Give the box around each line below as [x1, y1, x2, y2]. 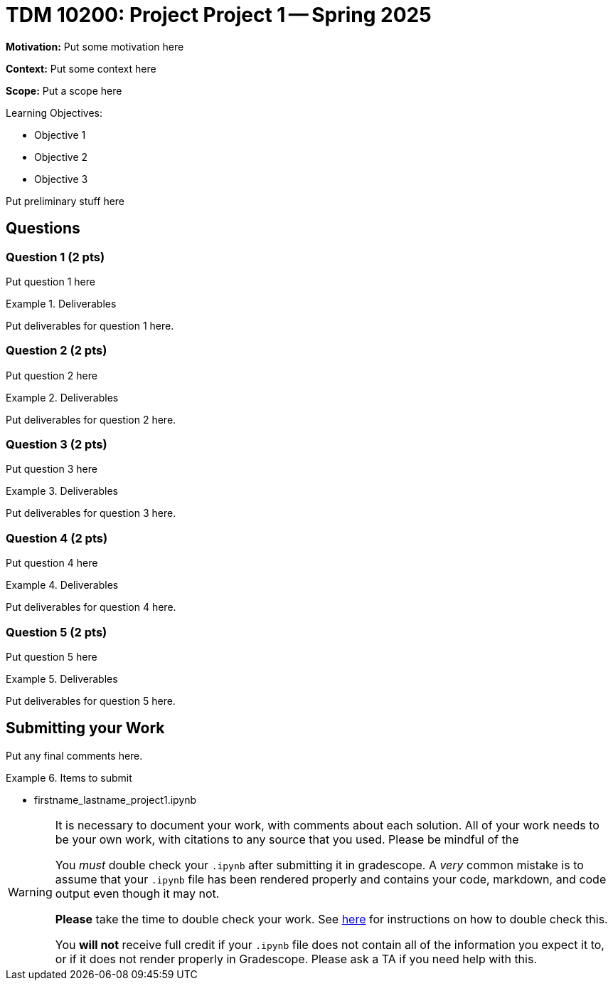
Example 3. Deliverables [6, 485, 118, 498]
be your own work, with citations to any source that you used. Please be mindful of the [55, 832, 519, 846]
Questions [6, 219, 80, 238]
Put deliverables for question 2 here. [6, 413, 176, 426]
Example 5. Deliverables [6, 672, 118, 685]
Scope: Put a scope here [6, 84, 122, 97]
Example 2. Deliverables [6, 391, 119, 404]
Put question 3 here [6, 463, 97, 476]
